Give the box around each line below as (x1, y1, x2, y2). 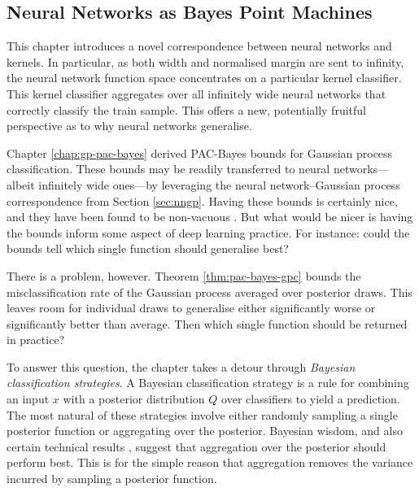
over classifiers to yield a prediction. (221, 390, 400, 407)
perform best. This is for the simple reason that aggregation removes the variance (7, 454, 413, 471)
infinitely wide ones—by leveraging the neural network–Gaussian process (38, 176, 400, 193)
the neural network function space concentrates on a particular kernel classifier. (7, 69, 402, 86)
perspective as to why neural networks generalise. (7, 117, 252, 134)
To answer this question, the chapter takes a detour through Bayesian (7, 358, 356, 375)
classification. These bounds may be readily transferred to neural (7, 160, 330, 177)
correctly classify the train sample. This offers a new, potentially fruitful (7, 101, 366, 118)
